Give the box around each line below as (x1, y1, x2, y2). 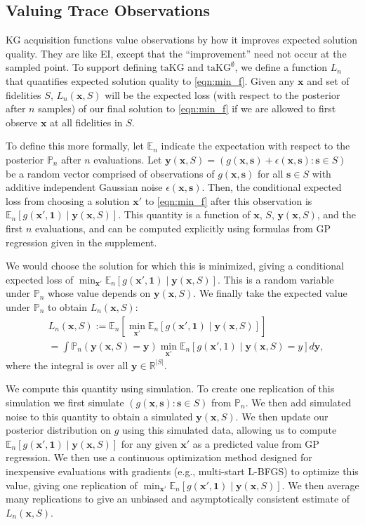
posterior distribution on (6, 423, 112, 437)
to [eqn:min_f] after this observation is (145, 193, 312, 208)
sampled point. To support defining (6, 60, 157, 74)
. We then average (281, 477, 359, 492)
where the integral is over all (6, 357, 128, 372)
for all (258, 166, 284, 180)
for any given (121, 436, 178, 451)
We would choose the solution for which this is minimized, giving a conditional (6, 258, 344, 273)
